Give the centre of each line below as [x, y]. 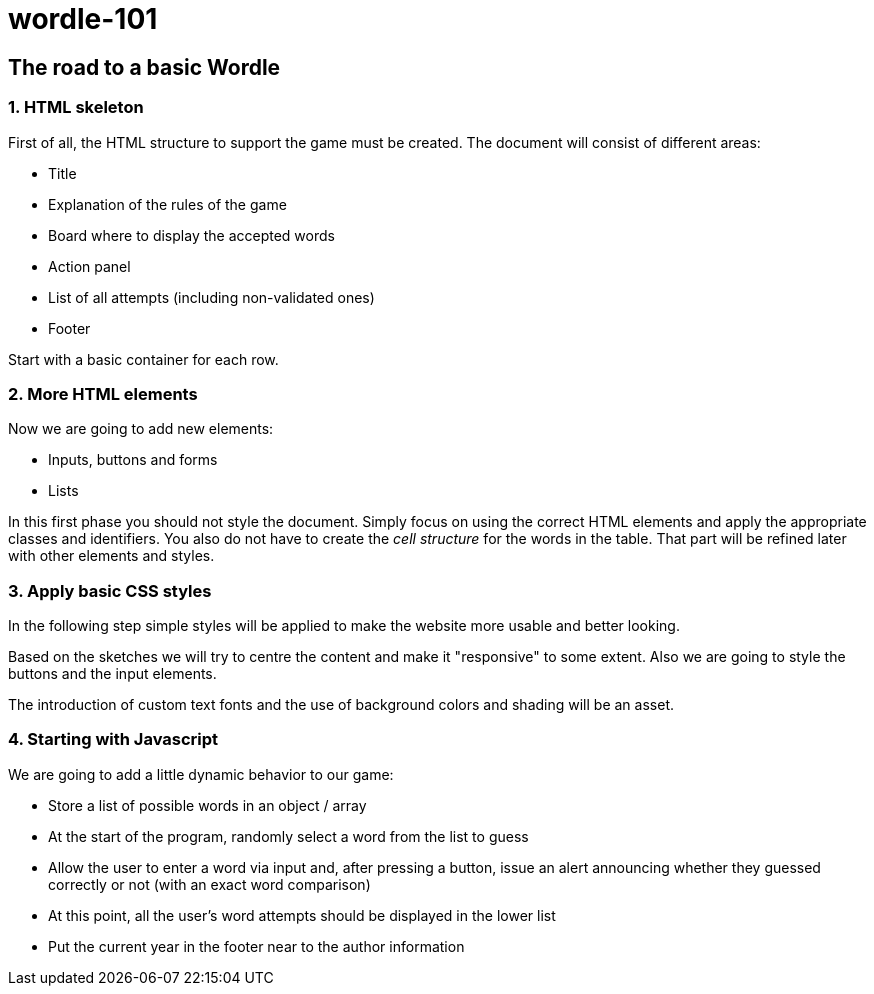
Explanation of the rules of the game [167, 204]
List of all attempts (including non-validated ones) [211, 297]
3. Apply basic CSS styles [110, 590]
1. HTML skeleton [76, 107]
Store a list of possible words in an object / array [207, 805]
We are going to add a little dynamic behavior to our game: [201, 774]
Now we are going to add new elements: [141, 429]
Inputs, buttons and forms [133, 460]
